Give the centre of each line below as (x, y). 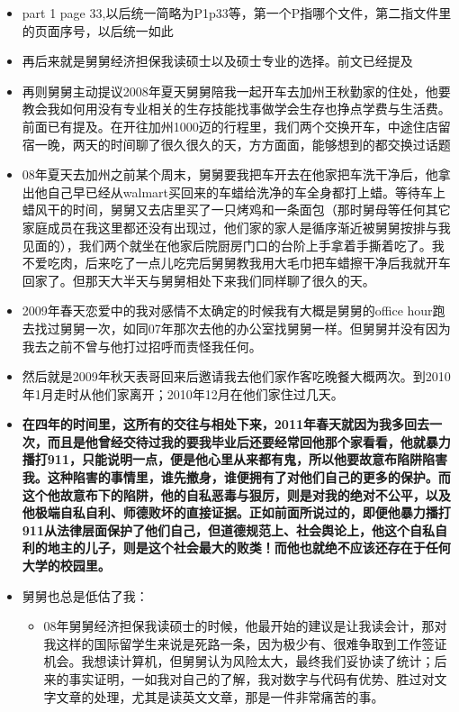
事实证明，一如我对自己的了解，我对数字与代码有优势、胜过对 (252, 679)
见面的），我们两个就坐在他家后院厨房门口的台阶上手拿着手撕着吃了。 (227, 245)
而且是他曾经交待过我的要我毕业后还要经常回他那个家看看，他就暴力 (249, 441)
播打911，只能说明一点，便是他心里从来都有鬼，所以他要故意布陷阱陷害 (234, 459)
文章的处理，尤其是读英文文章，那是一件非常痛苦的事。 (220, 696)
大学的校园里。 (66, 566)
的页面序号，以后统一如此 (98, 30)
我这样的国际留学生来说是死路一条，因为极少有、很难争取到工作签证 (245, 643)
